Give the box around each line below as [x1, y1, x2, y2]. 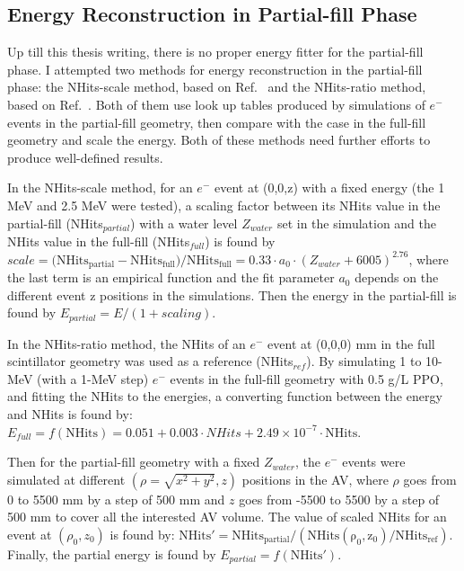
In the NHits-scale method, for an [7, 178, 193, 197]
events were [342, 452, 406, 471]
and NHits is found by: [7, 405, 133, 424]
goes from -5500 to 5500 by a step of [239, 489, 440, 508]
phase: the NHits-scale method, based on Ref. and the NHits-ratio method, [7, 77, 426, 96]
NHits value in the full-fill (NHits [7, 232, 190, 250]
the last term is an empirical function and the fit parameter [7, 268, 335, 287]
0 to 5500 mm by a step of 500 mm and [7, 489, 225, 508]
